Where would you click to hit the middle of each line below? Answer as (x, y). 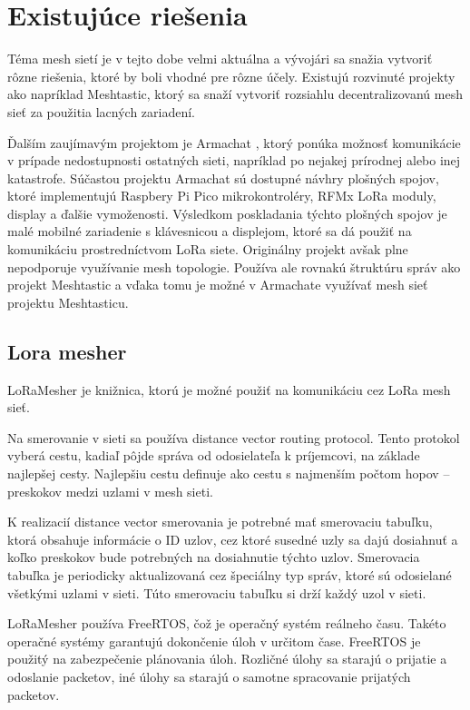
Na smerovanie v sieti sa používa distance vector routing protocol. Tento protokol (234, 437)
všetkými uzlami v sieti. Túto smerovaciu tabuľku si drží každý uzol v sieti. (217, 592)
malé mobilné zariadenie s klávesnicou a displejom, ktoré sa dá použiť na (210, 231)
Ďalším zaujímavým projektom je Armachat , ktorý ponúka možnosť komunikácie (234, 142)
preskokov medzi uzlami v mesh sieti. (110, 491)
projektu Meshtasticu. (68, 302)
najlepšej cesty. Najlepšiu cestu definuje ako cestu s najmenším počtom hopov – (229, 473)
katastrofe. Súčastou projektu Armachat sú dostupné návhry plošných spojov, (223, 177)
